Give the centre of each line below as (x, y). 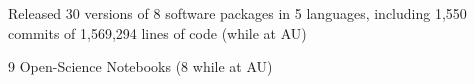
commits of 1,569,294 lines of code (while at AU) (157, 32)
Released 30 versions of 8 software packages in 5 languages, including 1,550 (237, 13)
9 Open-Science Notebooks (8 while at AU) (140, 66)
